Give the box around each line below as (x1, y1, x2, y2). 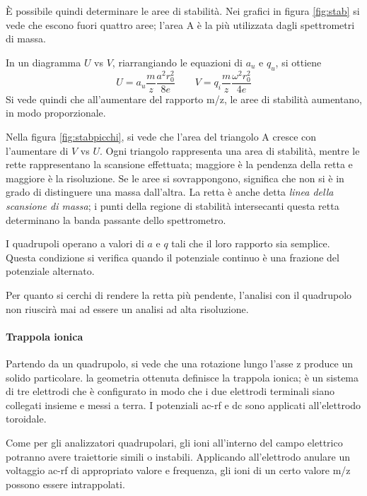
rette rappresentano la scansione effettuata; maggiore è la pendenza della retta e (6, 157, 353, 172)
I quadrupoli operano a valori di (6, 236, 144, 251)
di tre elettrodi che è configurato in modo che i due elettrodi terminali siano (6, 384, 334, 398)
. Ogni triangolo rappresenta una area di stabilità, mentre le (99, 143, 360, 158)
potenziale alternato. (6, 264, 95, 278)
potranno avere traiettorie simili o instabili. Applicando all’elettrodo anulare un (6, 449, 350, 463)
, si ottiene (275, 54, 322, 69)
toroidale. (6, 411, 47, 426)
